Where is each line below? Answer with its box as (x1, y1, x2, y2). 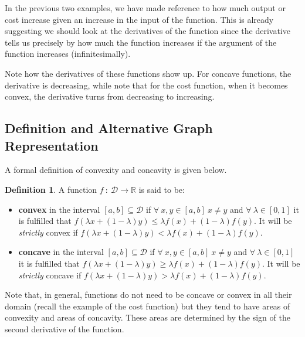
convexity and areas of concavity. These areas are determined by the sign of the (5, 311, 290, 324)
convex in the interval (18, 203, 100, 215)
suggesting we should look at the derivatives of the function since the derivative (5, 25, 290, 37)
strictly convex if (18, 226, 78, 238)
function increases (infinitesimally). (5, 47, 131, 60)
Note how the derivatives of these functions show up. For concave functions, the (5, 67, 292, 79)
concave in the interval (18, 246, 104, 258)
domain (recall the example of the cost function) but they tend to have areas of (5, 299, 290, 312)
